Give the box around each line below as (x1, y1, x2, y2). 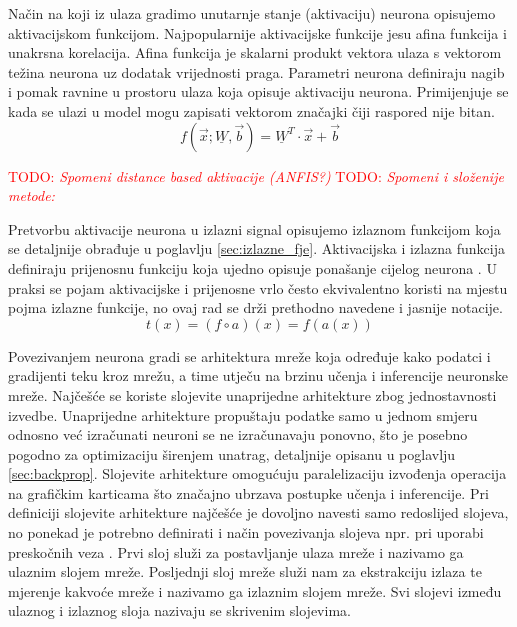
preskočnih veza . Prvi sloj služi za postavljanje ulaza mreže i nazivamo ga (8, 541, 464, 562)
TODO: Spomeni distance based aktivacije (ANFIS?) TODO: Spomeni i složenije (8, 165, 504, 186)
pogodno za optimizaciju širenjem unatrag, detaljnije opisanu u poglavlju (8, 443, 456, 464)
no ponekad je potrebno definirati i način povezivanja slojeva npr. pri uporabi (8, 522, 484, 543)
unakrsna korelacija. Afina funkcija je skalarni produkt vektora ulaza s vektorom (8, 42, 502, 63)
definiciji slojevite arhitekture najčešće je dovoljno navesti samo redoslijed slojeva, (8, 502, 509, 523)
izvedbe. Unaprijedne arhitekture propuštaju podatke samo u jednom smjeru (8, 404, 478, 425)
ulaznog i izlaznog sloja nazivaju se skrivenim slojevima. (8, 600, 351, 621)
